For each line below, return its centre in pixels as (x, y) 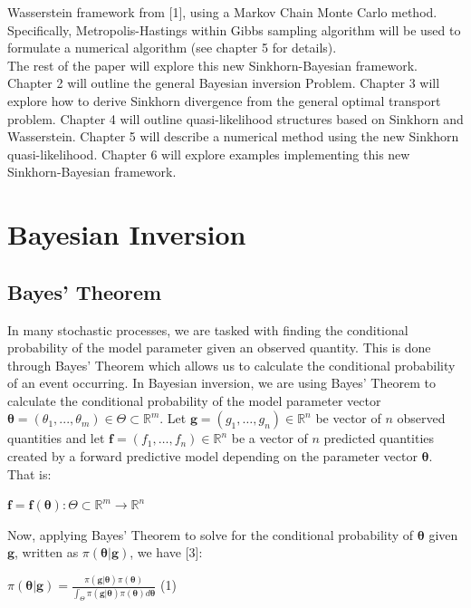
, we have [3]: (166, 552)
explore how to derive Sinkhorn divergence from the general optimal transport (224, 100)
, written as (47, 552)
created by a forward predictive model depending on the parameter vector (212, 456)
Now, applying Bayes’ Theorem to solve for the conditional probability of (211, 534)
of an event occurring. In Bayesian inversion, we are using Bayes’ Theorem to (221, 383)
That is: (29, 473)
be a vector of (269, 438)
